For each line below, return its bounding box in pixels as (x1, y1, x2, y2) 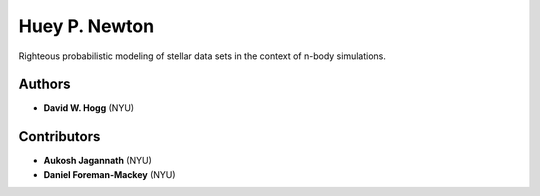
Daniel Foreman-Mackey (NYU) (43, 168, 176, 180)
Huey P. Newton (18, 15, 155, 37)
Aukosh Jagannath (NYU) (43, 155, 152, 167)
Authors (18, 76, 71, 93)
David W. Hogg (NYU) (43, 102, 135, 114)
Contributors (18, 128, 101, 145)
